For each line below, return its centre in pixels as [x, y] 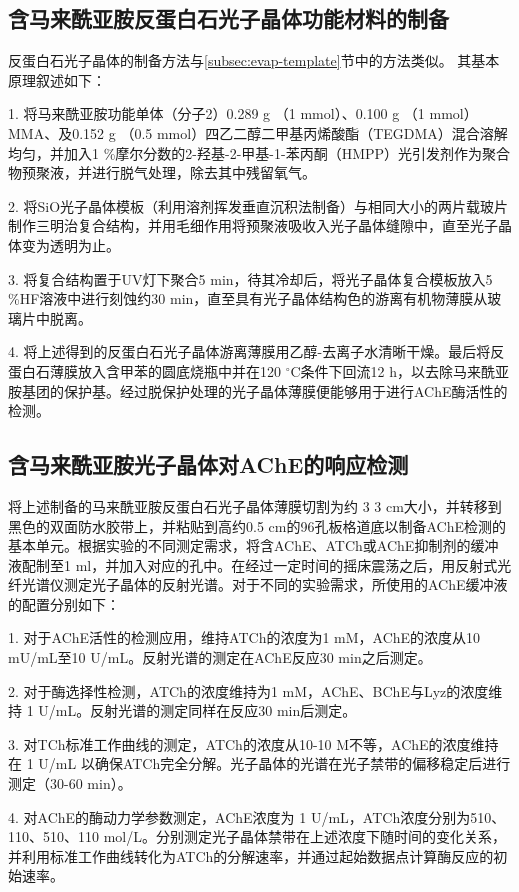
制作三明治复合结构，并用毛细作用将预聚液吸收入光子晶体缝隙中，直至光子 [253, 225]
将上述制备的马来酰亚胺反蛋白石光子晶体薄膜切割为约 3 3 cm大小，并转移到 [255, 505]
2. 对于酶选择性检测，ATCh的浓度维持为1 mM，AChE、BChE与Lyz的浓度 [248, 690]
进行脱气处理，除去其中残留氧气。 [203, 172]
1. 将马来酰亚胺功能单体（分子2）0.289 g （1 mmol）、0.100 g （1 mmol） [243, 113]
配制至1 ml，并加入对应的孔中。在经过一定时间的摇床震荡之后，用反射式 [259, 564]
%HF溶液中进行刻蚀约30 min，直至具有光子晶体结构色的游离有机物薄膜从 [248, 298]
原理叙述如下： [57, 79]
